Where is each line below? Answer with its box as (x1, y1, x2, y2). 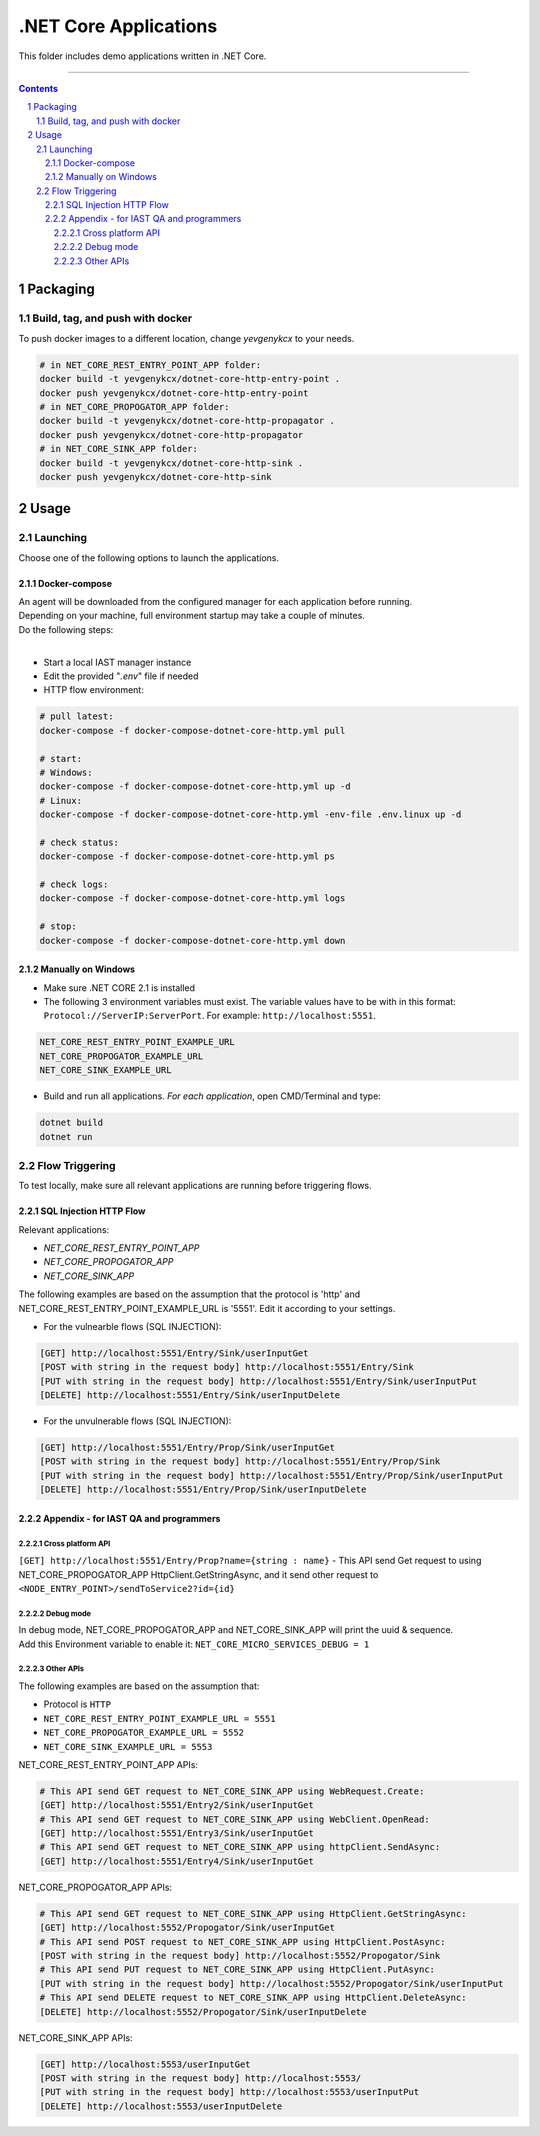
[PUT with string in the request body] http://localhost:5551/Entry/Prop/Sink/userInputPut (39, 1470, 504, 1481)
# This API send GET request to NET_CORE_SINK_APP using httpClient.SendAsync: (39, 1841, 441, 1853)
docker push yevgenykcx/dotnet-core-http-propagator (39, 429, 304, 440)
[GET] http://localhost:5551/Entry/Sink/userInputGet (39, 1347, 309, 1359)
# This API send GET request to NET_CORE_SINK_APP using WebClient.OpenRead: (39, 1813, 430, 1825)
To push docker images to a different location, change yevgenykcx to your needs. (18, 332, 355, 344)
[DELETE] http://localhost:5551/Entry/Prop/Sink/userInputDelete (39, 1484, 367, 1495)
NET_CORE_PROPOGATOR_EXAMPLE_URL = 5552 (43, 1727, 245, 1739)
